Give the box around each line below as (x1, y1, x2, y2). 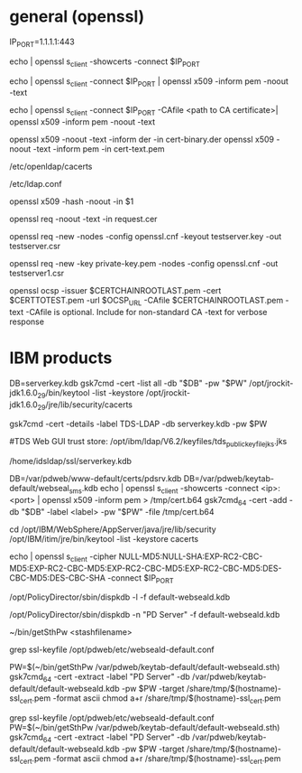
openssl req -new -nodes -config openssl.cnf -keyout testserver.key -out (9, 231, 282, 242)
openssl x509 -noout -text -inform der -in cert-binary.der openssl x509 (9, 134, 275, 145)
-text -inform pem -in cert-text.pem (32, 144, 165, 154)
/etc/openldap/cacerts (9, 161, 93, 172)
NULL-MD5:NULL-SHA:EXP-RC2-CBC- (118, 551, 263, 562)
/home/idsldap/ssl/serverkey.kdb (9, 456, 133, 467)
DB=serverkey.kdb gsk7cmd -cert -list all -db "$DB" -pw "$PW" (9, 377, 248, 388)
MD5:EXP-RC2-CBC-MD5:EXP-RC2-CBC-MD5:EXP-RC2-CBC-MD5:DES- (9, 563, 282, 573)
